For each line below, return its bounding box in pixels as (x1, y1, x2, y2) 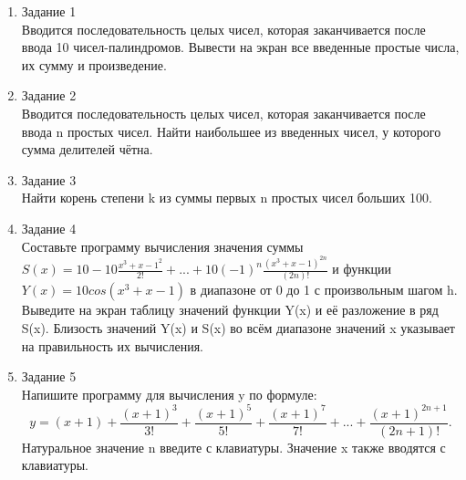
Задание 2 (21, 86, 77, 105)
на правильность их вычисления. (21, 336, 203, 355)
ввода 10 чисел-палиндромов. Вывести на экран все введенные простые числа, (21, 37, 460, 57)
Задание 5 (21, 367, 77, 386)
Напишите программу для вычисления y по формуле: (21, 384, 317, 403)
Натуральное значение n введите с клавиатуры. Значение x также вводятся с (21, 437, 446, 456)
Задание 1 (21, 2, 77, 20)
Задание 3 (21, 170, 77, 189)
